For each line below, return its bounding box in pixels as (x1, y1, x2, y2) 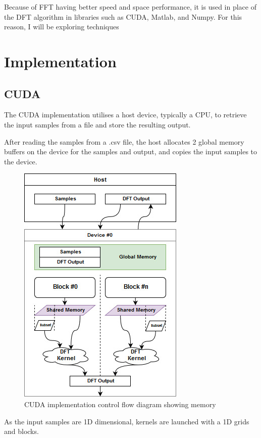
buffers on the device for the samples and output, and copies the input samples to (4, 146, 257, 157)
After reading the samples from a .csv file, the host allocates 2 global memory (4, 136, 244, 147)
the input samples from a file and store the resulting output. (4, 119, 191, 129)
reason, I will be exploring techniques (4, 21, 119, 32)
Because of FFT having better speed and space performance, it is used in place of (4, 2, 256, 12)
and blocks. (4, 426, 39, 436)
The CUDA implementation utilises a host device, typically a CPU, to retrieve (4, 109, 247, 120)
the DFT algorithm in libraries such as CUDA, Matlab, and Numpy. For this (4, 11, 242, 22)
